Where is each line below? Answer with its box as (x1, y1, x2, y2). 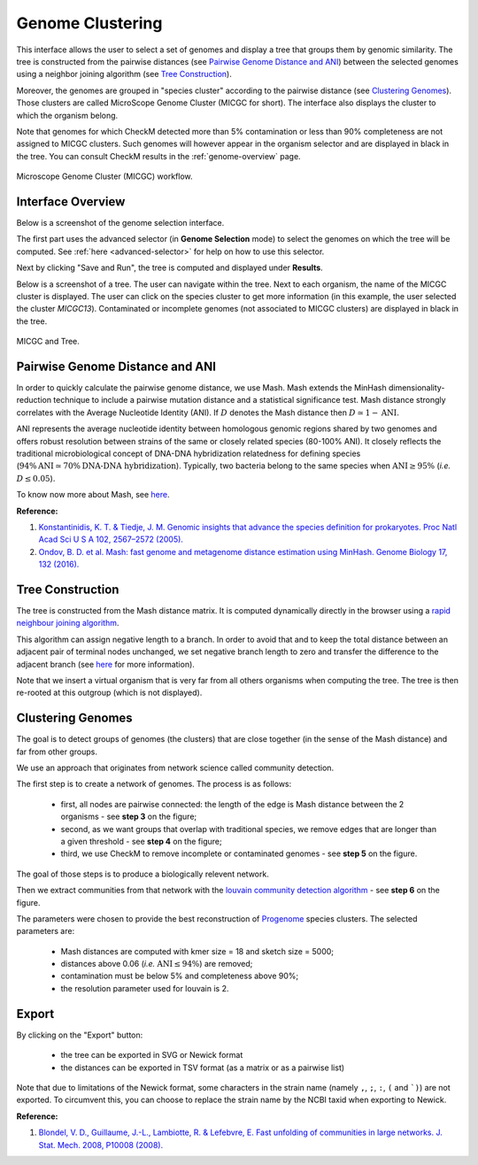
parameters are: (16, 926, 75, 937)
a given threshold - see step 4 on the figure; (60, 836, 222, 846)
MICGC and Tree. (16, 336, 80, 347)
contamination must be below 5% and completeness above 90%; (60, 970, 299, 982)
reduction (16, 395, 52, 405)
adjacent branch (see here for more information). (16, 659, 195, 669)
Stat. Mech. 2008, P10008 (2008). (38, 1139, 164, 1150)
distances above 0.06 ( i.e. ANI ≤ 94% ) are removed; (60, 959, 253, 969)
